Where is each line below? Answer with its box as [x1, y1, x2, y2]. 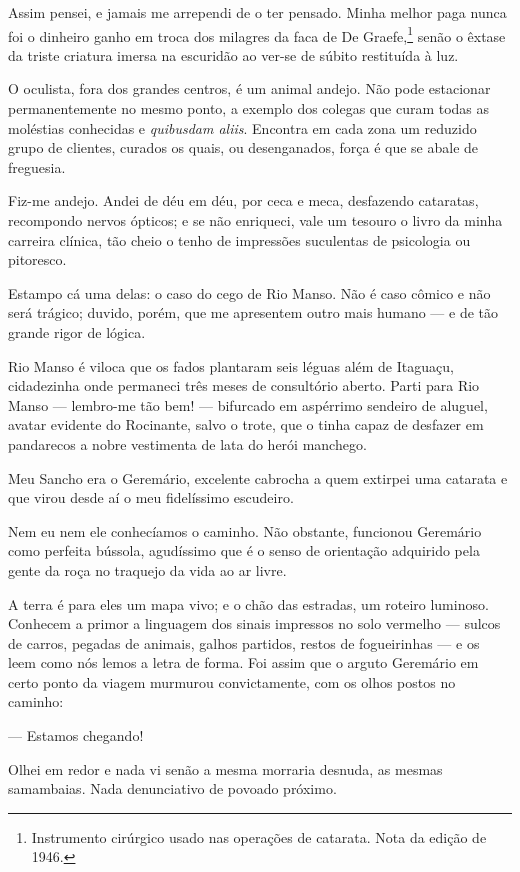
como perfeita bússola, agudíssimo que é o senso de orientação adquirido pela [8, 540, 480, 561]
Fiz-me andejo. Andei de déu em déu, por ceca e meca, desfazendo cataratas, [8, 190, 479, 211]
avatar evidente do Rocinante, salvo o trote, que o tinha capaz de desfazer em [8, 414, 484, 435]
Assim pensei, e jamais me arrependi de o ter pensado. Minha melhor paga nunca [8, 2, 507, 22]
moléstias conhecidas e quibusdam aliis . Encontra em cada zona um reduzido [8, 117, 477, 138]
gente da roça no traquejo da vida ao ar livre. [8, 559, 287, 580]
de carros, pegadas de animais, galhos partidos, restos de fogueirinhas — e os [8, 632, 480, 653]
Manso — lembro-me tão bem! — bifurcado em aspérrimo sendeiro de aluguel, [8, 394, 488, 415]
